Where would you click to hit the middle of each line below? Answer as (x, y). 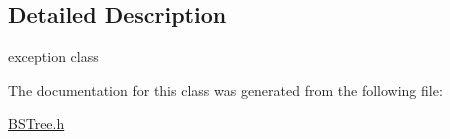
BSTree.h (36, 123)
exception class (53, 56)
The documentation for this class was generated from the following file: (225, 89)
